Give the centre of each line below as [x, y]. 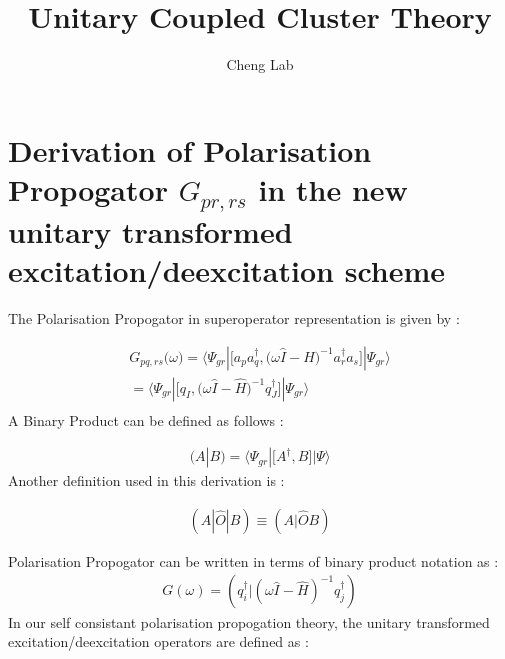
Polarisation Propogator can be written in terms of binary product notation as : [253, 560]
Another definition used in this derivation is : [146, 480]
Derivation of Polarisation [190, 149]
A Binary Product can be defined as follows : [146, 419]
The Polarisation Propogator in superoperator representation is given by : [234, 317]
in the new [333, 188]
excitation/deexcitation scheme [227, 270]
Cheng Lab [260, 64]
